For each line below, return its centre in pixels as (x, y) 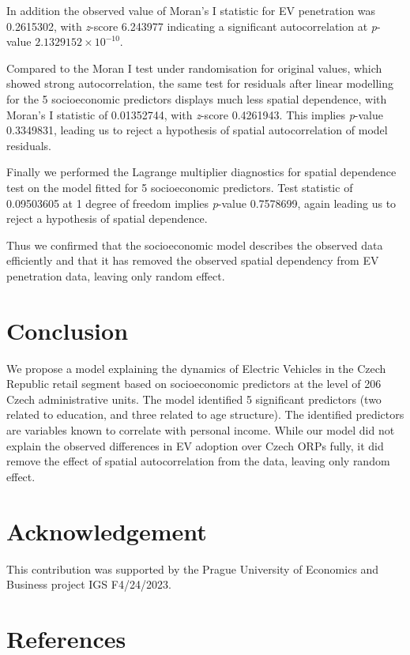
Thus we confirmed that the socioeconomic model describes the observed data (195, 245)
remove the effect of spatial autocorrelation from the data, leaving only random (198, 461)
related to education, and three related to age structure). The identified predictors (205, 414)
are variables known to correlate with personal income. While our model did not (201, 430)
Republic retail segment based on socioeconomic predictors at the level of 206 (194, 384)
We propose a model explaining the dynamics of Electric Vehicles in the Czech (196, 368)
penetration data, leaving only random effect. (116, 275)
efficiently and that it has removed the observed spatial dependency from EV (193, 260)
